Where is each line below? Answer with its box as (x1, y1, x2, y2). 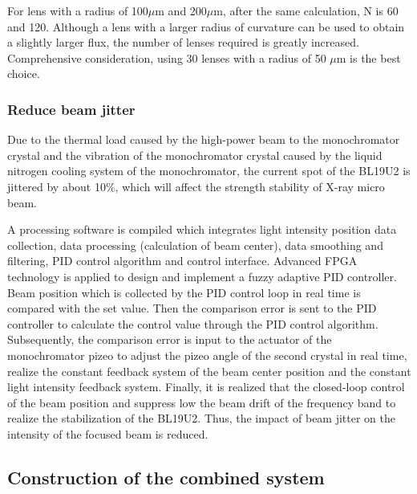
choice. (7, 65, 40, 82)
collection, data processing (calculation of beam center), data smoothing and (7, 236, 383, 253)
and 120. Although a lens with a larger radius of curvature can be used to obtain (7, 18, 405, 35)
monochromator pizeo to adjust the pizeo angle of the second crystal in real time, (7, 346, 407, 363)
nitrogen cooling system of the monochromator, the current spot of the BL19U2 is (7, 162, 411, 179)
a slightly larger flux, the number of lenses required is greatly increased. (7, 34, 359, 51)
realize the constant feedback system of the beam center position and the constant (7, 362, 411, 379)
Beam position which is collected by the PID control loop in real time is (7, 284, 361, 300)
